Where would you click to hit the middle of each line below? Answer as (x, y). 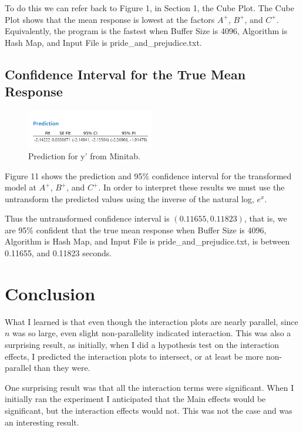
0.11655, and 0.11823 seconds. (58, 253)
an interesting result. (42, 422)
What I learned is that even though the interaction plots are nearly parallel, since (151, 321)
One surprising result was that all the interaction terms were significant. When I (149, 387)
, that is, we (265, 218)
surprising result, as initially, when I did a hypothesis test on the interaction (142, 344)
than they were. (62, 368)
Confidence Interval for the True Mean (125, 74)
